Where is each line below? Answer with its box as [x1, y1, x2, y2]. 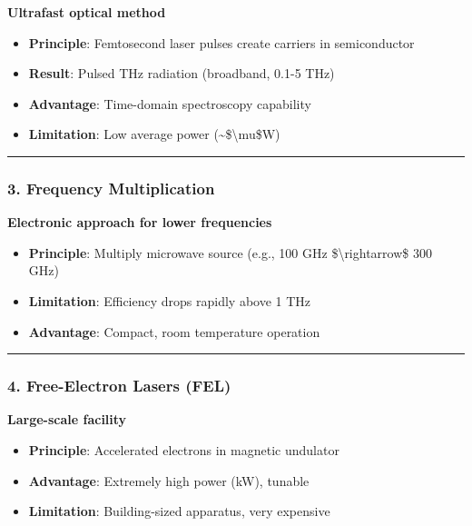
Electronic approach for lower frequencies [7, 213, 272, 232]
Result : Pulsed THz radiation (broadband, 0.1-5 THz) [28, 64, 335, 83]
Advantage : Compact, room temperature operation [28, 322, 320, 341]
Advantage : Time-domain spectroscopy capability [28, 94, 311, 113]
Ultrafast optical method [7, 3, 166, 21]
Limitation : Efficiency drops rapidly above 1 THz [28, 291, 311, 310]
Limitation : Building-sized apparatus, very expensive [28, 501, 330, 521]
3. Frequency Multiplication [7, 176, 215, 199]
